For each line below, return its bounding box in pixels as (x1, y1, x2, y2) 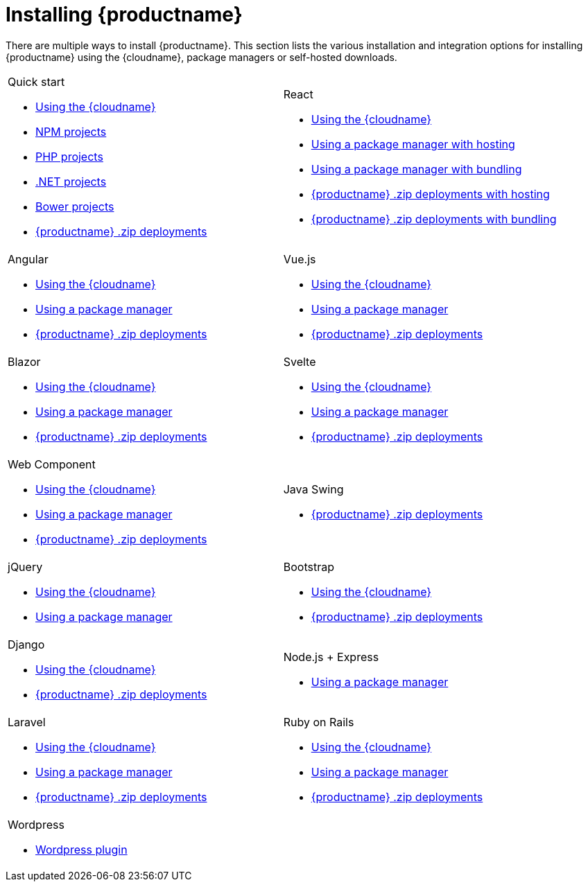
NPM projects (35, 124, 107, 139)
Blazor (8, 354, 41, 369)
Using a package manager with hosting (311, 137, 515, 151)
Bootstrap (283, 559, 334, 574)
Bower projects (35, 199, 114, 213)
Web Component (8, 457, 96, 471)
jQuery (8, 559, 43, 574)
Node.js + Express (283, 649, 379, 664)
